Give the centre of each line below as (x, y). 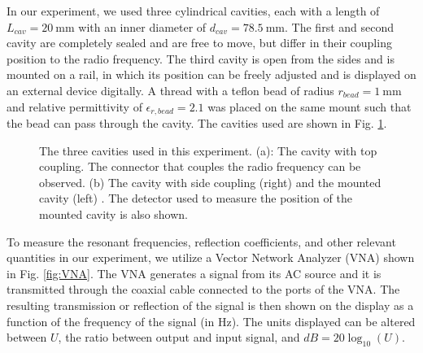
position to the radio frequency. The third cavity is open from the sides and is (201, 58)
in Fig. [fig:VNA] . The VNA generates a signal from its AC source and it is (194, 273)
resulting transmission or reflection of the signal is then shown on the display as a (210, 305)
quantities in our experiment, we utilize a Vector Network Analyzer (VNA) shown (211, 257)
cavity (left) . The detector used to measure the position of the (196, 198)
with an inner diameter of (142, 26)
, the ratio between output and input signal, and (179, 337)
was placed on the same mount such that (310, 106)
